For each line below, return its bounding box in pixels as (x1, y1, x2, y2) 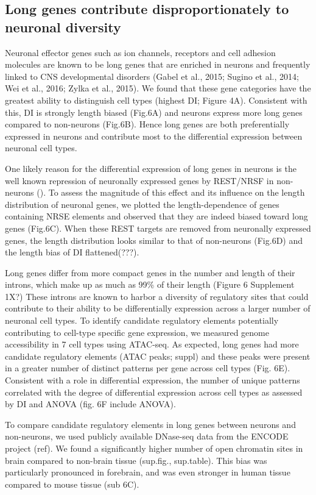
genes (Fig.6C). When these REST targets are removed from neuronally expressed (5, 221, 311, 234)
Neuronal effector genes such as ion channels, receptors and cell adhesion (5, 46, 276, 59)
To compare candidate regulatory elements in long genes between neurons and (5, 418, 296, 430)
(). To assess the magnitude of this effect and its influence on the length (37, 186, 305, 199)
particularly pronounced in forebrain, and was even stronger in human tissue (5, 466, 290, 479)
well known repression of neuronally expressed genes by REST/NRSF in (5, 174, 274, 187)
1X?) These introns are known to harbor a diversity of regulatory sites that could (5, 290, 309, 302)
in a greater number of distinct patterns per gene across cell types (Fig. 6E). (5, 361, 290, 374)
